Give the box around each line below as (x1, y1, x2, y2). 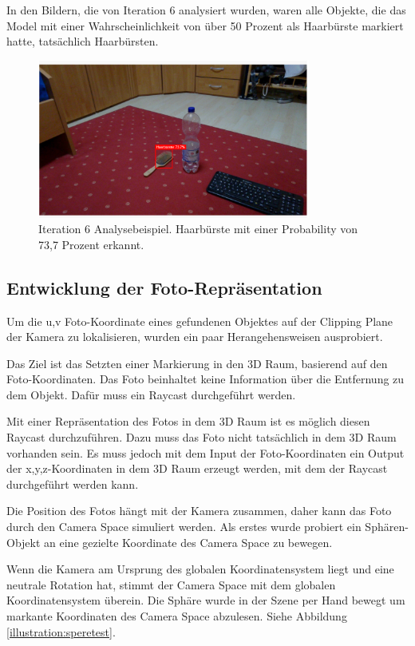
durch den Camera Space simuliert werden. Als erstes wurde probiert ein (6, 518, 362, 535)
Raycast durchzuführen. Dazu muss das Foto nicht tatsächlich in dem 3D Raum (6, 429, 397, 446)
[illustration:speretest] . (6, 623, 116, 640)
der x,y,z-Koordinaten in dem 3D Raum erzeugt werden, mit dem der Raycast (6, 460, 388, 477)
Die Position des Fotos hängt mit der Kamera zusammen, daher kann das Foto (6, 502, 392, 519)
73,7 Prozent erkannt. (38, 236, 144, 252)
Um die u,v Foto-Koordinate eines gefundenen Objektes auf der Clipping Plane (6, 312, 393, 329)
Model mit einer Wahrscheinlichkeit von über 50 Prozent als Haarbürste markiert (6, 17, 404, 34)
